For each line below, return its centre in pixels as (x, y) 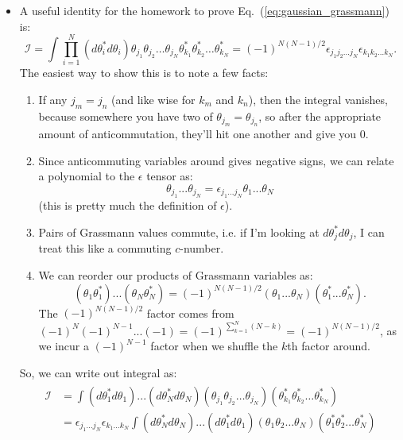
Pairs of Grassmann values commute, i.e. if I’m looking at (179, 232)
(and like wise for (153, 99)
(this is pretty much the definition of (128, 205)
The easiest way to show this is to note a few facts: (144, 73)
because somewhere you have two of (126, 116)
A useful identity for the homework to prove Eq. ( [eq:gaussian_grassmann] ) (204, 10)
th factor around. (329, 346)
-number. (202, 248)
